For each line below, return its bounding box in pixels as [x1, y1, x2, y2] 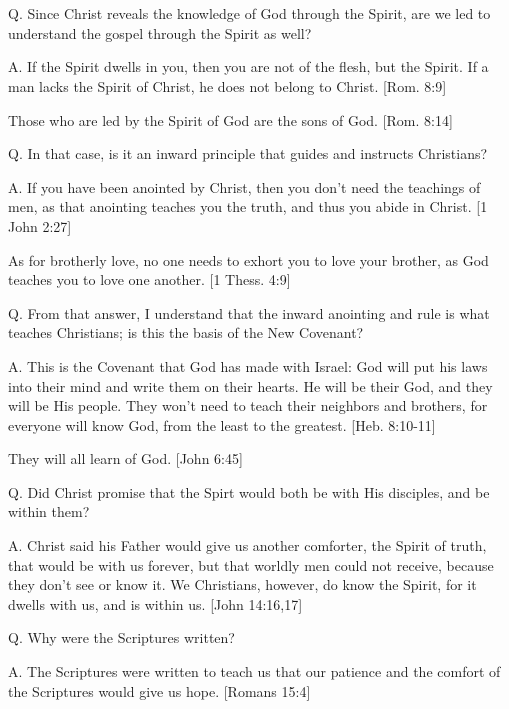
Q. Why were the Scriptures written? [8, 627, 235, 648]
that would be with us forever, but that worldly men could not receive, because [8, 554, 494, 575]
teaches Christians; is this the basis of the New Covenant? [8, 322, 364, 343]
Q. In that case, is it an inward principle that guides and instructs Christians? [8, 143, 488, 164]
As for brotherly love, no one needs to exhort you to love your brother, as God [8, 249, 489, 270]
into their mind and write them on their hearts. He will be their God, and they [8, 375, 493, 396]
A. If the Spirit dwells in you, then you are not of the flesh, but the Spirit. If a [8, 56, 489, 77]
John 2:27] [8, 215, 72, 236]
